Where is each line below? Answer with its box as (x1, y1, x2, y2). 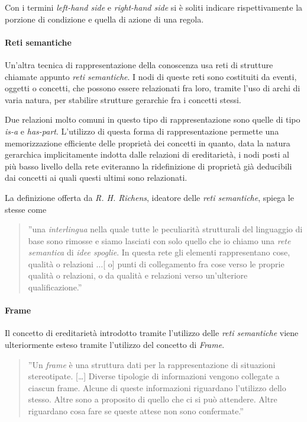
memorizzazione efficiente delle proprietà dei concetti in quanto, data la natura (5, 136, 290, 149)
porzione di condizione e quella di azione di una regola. (5, 12, 204, 25)
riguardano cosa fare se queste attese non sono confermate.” (28, 405, 244, 417)
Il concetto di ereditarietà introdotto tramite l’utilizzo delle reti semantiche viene (5, 327, 299, 339)
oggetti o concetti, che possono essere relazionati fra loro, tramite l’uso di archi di (5, 82, 300, 94)
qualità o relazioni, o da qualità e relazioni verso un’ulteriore (28, 269, 248, 282)
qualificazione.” (28, 281, 82, 293)
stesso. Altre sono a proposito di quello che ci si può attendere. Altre (28, 393, 277, 405)
